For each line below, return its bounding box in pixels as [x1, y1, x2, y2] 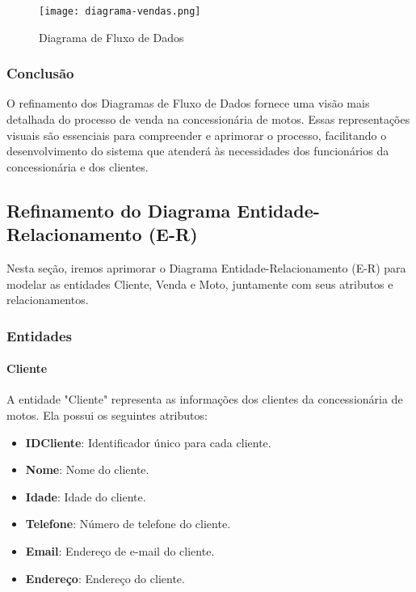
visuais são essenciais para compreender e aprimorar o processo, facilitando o [6, 126, 387, 143]
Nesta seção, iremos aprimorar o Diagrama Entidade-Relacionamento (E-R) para [6, 260, 406, 277]
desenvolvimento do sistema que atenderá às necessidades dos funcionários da [6, 142, 389, 159]
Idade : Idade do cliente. [25, 488, 146, 505]
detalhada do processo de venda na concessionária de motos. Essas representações [6, 111, 410, 128]
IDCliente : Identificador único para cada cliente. [25, 433, 271, 450]
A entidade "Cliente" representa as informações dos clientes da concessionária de [6, 391, 403, 408]
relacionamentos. [6, 291, 89, 308]
